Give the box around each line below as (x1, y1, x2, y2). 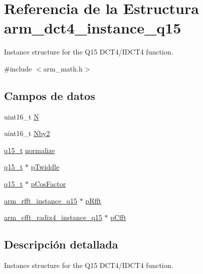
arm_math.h (43, 63, 83, 73)
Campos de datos (4, 87, 95, 103)
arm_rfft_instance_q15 (4, 195, 77, 205)
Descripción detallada (4, 236, 118, 252)
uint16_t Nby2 (4, 128, 50, 138)
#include (4, 63, 32, 73)
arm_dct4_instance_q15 (4, 17, 181, 38)
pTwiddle (31, 161, 60, 172)
